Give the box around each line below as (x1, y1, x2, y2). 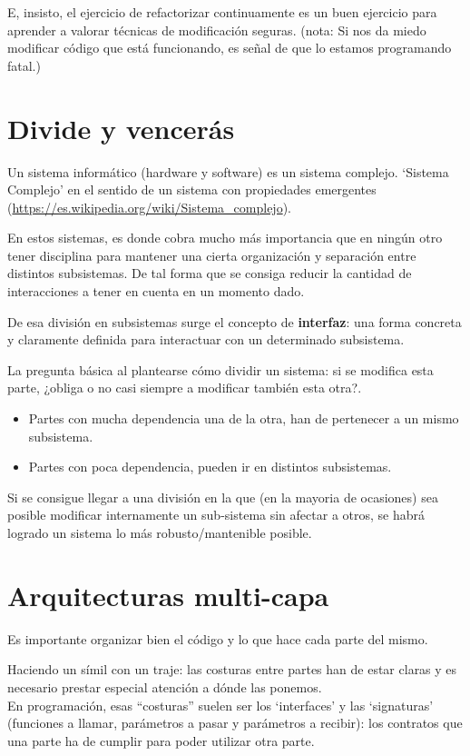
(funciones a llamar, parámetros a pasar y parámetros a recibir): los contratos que (7, 713, 463, 732)
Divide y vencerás (7, 109, 235, 146)
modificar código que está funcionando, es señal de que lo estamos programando (7, 38, 452, 57)
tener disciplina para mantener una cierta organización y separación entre (7, 245, 416, 264)
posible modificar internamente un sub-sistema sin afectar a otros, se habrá (7, 505, 425, 524)
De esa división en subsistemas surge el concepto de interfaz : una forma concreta (7, 312, 462, 331)
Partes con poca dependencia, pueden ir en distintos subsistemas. (28, 457, 392, 476)
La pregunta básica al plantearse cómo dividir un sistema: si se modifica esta (7, 360, 434, 379)
